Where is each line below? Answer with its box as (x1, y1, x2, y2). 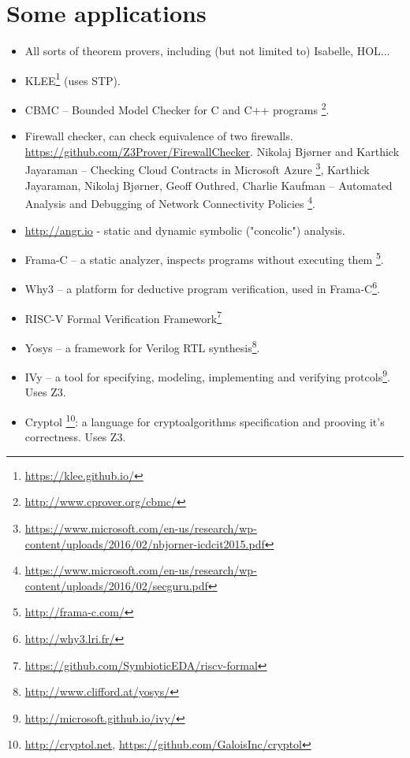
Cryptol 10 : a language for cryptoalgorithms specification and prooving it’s (24, 411, 385, 429)
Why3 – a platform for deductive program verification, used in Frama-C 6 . (24, 278, 380, 296)
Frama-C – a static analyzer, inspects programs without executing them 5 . (24, 249, 384, 267)
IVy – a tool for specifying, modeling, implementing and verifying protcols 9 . (24, 366, 390, 385)
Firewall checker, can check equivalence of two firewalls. (24, 128, 293, 144)
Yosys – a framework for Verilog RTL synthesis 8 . (24, 336, 260, 355)
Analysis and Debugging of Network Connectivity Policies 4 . (24, 193, 315, 211)
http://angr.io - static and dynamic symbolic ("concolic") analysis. (24, 221, 345, 238)
